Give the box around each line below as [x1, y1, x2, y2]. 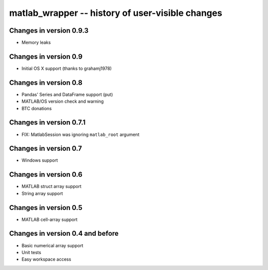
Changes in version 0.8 [9, 78, 83, 87]
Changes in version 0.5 [9, 203, 83, 212]
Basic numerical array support [21, 242, 84, 248]
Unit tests [21, 249, 42, 255]
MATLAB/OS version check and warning [21, 98, 104, 104]
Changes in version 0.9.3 [9, 26, 89, 35]
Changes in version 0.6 [9, 170, 83, 179]
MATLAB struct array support [21, 184, 82, 190]
